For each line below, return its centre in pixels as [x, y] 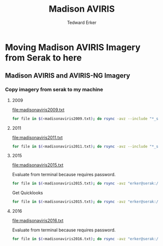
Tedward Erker [82, 22]
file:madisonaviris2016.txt [38, 221]
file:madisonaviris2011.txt [37, 137]
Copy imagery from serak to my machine [54, 90]
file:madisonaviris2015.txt [38, 165]
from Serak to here [43, 58]
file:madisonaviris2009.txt [38, 110]
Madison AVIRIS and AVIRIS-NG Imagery [68, 76]
